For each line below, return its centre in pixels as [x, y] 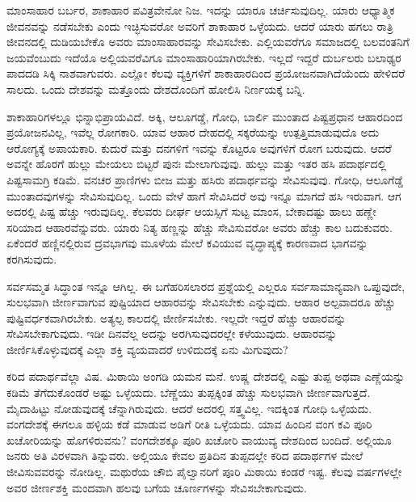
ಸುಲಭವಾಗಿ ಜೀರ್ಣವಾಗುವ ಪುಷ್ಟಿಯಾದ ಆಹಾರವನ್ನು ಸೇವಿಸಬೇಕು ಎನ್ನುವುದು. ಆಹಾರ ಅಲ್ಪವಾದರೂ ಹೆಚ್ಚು [201, 302]
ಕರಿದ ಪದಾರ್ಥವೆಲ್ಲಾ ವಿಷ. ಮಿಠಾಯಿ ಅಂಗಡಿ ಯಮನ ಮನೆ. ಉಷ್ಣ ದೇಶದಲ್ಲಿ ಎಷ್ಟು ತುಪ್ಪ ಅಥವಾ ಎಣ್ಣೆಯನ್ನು [206, 376]
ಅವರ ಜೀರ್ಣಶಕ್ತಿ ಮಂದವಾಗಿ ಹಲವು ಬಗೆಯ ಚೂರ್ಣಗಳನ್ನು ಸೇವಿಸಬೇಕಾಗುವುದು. [157, 487]
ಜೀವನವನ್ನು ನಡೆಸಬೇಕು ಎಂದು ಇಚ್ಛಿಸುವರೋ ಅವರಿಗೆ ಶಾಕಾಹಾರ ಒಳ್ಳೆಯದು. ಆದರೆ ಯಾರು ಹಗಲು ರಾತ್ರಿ [200, 25]
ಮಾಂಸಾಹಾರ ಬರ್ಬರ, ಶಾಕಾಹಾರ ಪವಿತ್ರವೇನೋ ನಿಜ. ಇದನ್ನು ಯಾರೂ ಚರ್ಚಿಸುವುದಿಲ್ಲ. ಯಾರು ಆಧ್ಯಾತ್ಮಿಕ [201, 10]
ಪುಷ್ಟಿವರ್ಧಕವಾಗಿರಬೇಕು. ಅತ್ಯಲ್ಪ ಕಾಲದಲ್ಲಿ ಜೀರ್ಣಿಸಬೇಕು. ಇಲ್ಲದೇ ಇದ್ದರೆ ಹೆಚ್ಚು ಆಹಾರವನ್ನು [176, 317]
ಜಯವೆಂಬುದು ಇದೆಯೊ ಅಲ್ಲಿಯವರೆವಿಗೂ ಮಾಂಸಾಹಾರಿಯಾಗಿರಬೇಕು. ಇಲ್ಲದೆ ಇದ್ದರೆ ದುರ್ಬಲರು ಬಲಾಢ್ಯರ [204, 57]
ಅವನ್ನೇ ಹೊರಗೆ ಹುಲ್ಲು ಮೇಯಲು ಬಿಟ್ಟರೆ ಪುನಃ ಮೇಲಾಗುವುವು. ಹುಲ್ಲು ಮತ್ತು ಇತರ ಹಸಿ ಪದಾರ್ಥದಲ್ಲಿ [197, 164]
